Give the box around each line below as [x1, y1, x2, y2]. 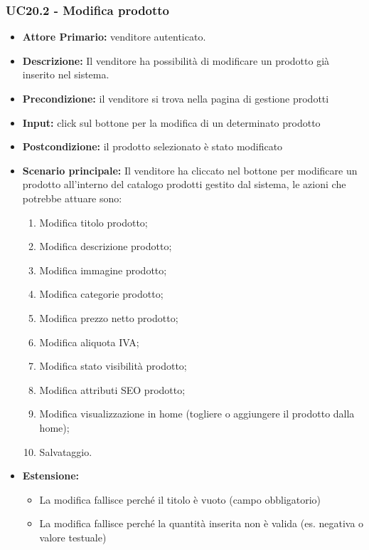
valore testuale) [39, 529, 107, 544]
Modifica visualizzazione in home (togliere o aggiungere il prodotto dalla [39, 406, 355, 421]
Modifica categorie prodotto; [39, 286, 164, 301]
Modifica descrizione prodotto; [39, 239, 172, 254]
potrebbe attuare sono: [22, 190, 122, 205]
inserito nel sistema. [22, 67, 109, 82]
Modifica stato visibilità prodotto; [39, 358, 187, 373]
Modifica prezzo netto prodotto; [39, 310, 178, 325]
